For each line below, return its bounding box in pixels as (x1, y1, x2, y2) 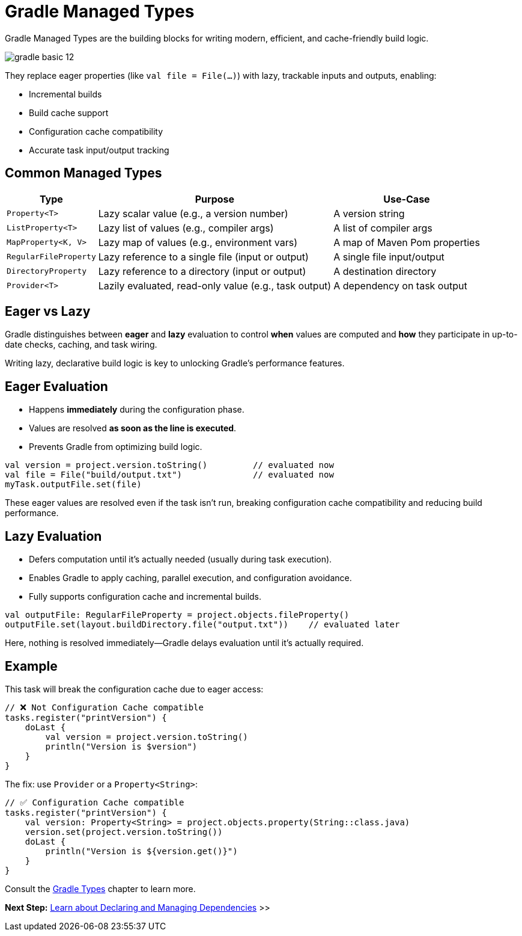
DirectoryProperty (7, 266, 87, 276)
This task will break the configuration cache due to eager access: (5, 683, 264, 694)
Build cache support (29, 107, 109, 118)
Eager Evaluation (5, 378, 108, 394)
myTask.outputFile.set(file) (5, 479, 142, 490)
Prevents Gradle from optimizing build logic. (29, 442, 202, 452)
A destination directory (333, 265, 437, 277)
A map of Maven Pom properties (333, 236, 480, 248)
